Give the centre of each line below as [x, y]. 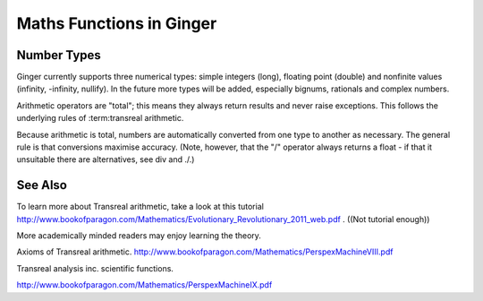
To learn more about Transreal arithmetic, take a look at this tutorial [140, 207]
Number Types [59, 55]
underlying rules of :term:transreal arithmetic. [100, 118]
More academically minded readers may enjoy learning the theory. [139, 236]
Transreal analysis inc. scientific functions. [95, 268]
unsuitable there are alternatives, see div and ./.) [106, 159]
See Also [42, 185]
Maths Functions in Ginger [117, 23]
